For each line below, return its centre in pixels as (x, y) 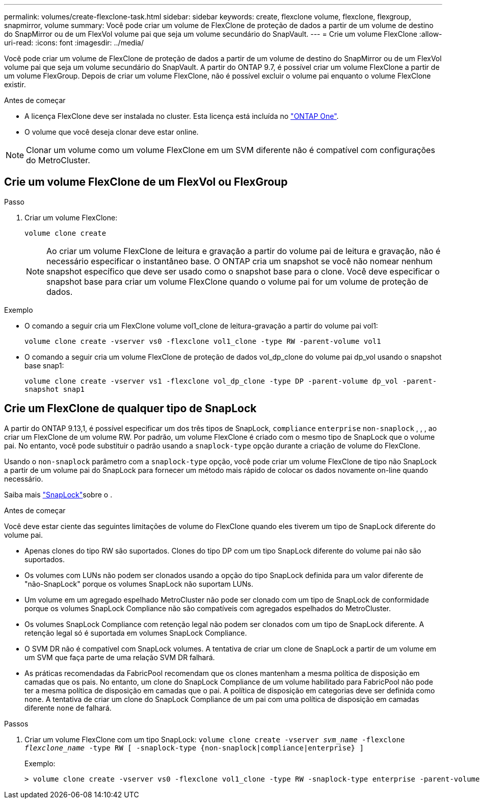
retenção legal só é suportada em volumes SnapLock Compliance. (136, 633)
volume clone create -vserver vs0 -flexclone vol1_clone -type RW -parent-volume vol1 (203, 341)
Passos (16, 723)
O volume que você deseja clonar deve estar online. (112, 132)
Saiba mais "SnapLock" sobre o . (58, 494)
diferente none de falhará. (68, 708)
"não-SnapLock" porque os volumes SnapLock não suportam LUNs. (139, 584)
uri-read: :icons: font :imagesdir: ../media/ (74, 43)
